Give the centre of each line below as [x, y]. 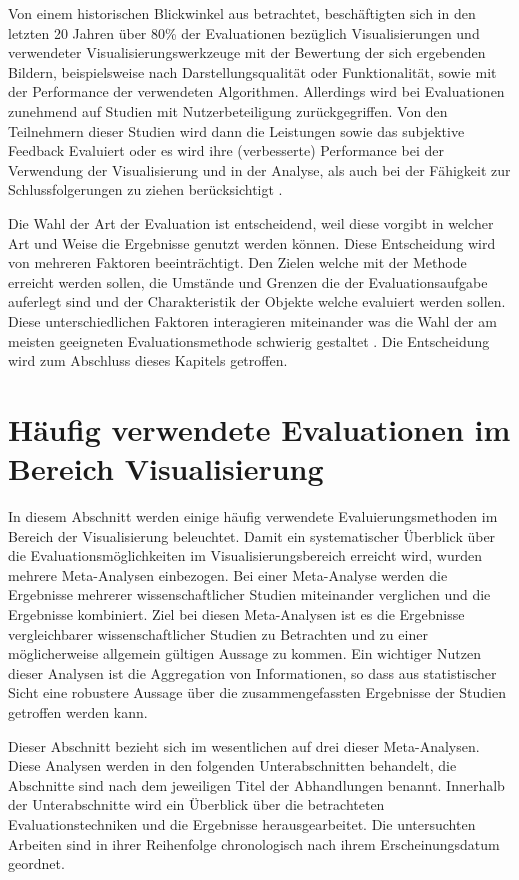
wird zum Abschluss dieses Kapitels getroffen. [148, 360]
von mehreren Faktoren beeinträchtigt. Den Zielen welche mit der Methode [237, 262]
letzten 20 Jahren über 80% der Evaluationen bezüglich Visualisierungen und [244, 32]
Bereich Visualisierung [166, 468]
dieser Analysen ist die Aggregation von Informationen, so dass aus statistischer [252, 672]
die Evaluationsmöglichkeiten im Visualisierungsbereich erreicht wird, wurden [245, 555]
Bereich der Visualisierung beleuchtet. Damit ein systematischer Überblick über [252, 535]
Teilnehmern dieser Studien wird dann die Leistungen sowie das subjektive [236, 130]
